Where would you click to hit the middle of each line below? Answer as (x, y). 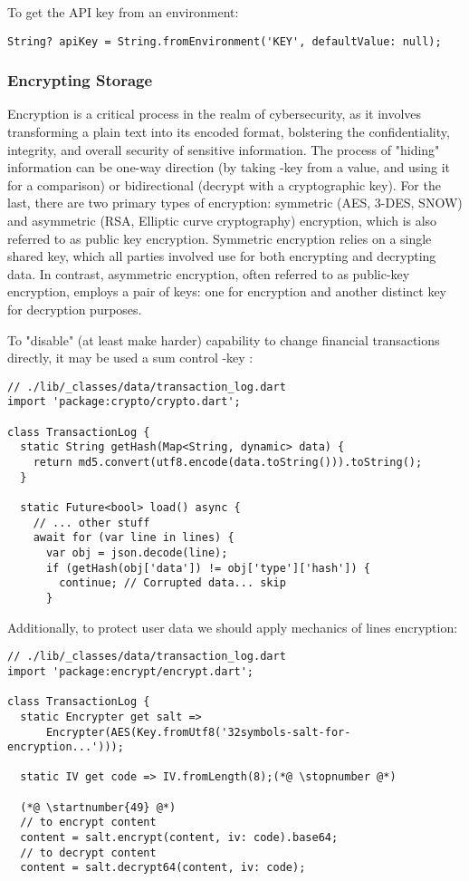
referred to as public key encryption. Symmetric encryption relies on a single (220, 238)
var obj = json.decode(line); (137, 553)
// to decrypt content (88, 852)
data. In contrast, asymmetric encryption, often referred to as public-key (209, 273)
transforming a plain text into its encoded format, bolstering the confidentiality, (229, 132)
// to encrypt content (88, 823)
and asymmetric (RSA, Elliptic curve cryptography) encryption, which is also (222, 221)
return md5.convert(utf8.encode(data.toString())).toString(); (228, 463)
